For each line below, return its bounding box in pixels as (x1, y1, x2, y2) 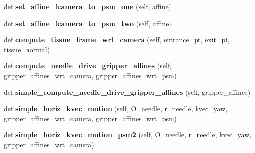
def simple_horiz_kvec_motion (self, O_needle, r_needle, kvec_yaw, (4, 103, 227, 114)
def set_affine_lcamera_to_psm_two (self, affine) (4, 18, 171, 28)
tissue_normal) (4, 44, 50, 54)
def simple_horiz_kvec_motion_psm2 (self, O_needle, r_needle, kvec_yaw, (4, 129, 252, 140)
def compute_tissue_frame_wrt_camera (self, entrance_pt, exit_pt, (4, 34, 230, 45)
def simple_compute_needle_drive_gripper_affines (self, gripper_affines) (4, 87, 251, 97)
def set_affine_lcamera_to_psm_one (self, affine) (4, 1, 171, 11)
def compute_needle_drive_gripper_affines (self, (4, 61, 172, 71)
